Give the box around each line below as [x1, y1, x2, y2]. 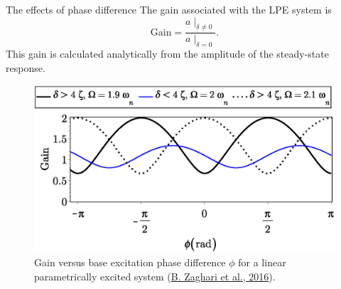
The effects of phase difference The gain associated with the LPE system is [6, 2, 332, 16]
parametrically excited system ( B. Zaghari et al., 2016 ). [34, 268, 276, 283]
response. [6, 60, 45, 75]
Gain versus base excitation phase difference [34, 255, 226, 270]
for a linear [238, 255, 286, 270]
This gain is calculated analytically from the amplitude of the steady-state [6, 46, 329, 61]
